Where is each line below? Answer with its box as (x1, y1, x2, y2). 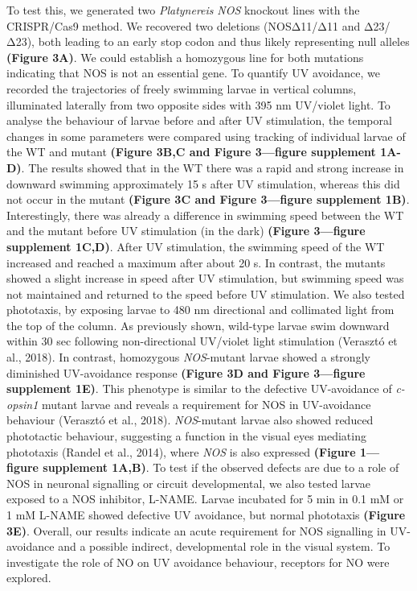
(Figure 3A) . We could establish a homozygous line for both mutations (6, 48, 364, 65)
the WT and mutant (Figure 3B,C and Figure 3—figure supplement (6, 143, 376, 160)
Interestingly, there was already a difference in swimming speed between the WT (6, 206, 404, 223)
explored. (6, 569, 51, 586)
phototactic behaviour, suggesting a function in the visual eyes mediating (6, 428, 366, 444)
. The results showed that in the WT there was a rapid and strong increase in (21, 159, 404, 176)
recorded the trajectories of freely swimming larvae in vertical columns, (6, 80, 357, 97)
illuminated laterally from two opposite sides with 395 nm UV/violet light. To (6, 96, 390, 113)
